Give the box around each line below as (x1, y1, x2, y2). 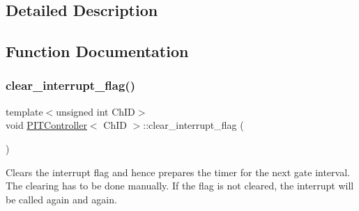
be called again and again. (6, 192, 117, 206)
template (6, 104, 43, 118)
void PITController (6, 118, 87, 132)
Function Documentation (6, 40, 189, 62)
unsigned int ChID (56, 104, 135, 118)
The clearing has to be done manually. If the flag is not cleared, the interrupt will (6, 178, 354, 193)
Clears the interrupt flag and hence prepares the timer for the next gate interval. (6, 164, 350, 179)
